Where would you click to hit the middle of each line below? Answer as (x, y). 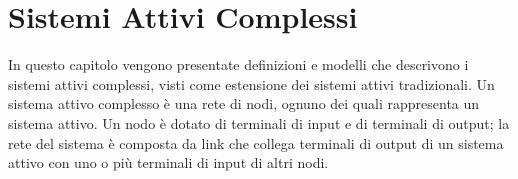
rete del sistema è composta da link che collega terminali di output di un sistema (256, 142)
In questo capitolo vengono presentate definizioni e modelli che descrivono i (238, 64)
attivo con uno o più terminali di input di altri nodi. (168, 162)
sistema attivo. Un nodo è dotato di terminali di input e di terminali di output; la (259, 122)
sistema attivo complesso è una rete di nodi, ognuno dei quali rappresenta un (244, 103)
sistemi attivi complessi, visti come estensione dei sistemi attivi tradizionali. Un (251, 83)
